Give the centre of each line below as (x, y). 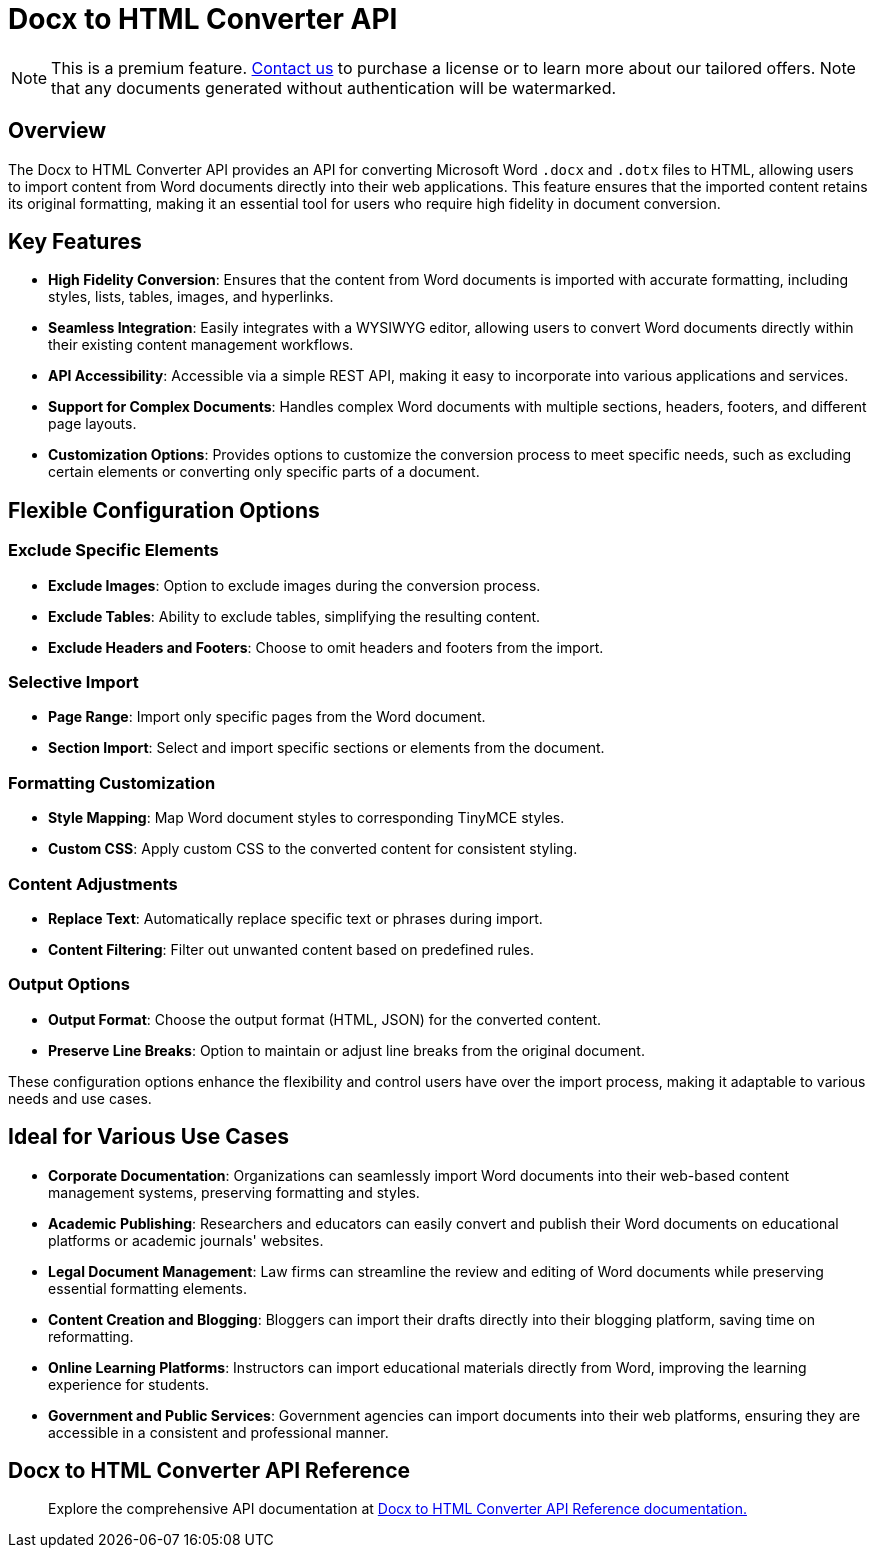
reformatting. (91, 1336)
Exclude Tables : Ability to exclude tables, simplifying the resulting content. (294, 616)
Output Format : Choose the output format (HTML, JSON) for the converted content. (325, 1019)
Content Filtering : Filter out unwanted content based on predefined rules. (291, 949)
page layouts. (92, 424)
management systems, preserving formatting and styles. (234, 1192)
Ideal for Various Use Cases (149, 1137)
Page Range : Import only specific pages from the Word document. (267, 717)
